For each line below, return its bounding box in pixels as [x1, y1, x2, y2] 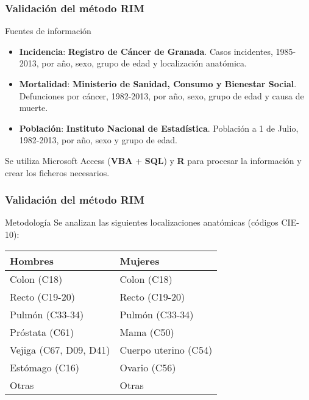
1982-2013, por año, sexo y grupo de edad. [19, 134, 177, 146]
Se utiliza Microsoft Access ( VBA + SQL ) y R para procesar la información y [5, 154, 302, 166]
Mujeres [119, 253, 160, 268]
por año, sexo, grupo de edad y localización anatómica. [41, 57, 247, 70]
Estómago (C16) [10, 360, 80, 374]
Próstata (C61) [10, 324, 74, 339]
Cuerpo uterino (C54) [119, 342, 213, 357]
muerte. [19, 101, 48, 114]
